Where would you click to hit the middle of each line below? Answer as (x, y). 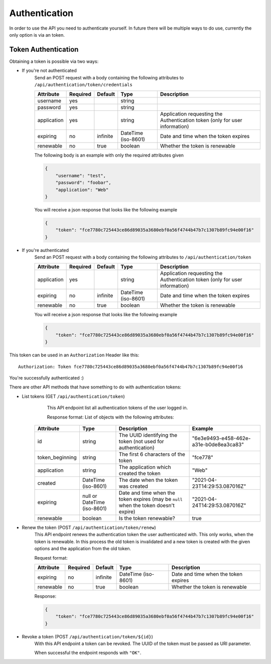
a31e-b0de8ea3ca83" (218, 444)
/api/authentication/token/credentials (83, 85)
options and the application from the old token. (83, 549)
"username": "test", (81, 175)
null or (90, 496)
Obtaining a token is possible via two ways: (54, 61)
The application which (145, 467)
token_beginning (57, 457)
